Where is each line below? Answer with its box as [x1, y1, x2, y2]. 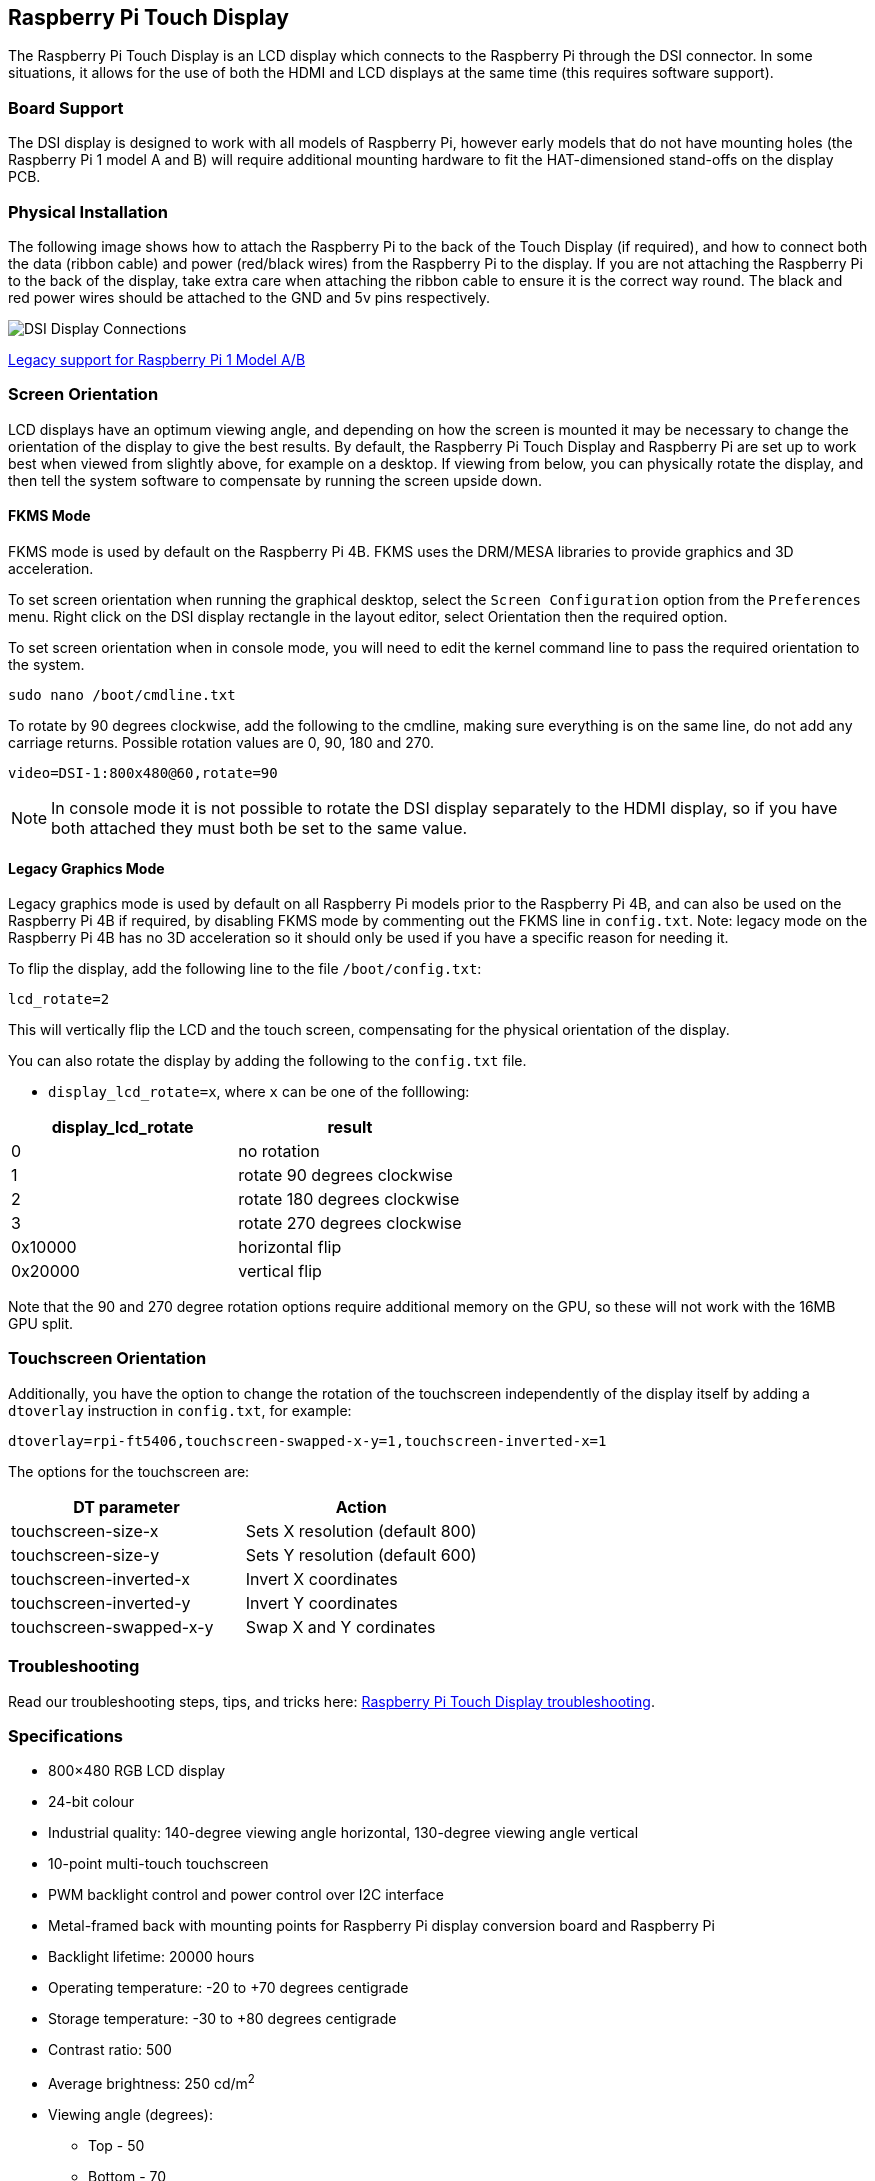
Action [335, 1496, 387, 1517]
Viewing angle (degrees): [48, 2106, 213, 2124]
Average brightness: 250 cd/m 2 [48, 2072, 255, 2093]
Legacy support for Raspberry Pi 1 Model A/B [8, 350, 306, 368]
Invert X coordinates [245, 1568, 398, 1589]
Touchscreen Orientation [8, 1348, 207, 1369]
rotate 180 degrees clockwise [238, 1189, 460, 1210]
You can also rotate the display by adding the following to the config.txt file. [8, 1052, 527, 1070]
